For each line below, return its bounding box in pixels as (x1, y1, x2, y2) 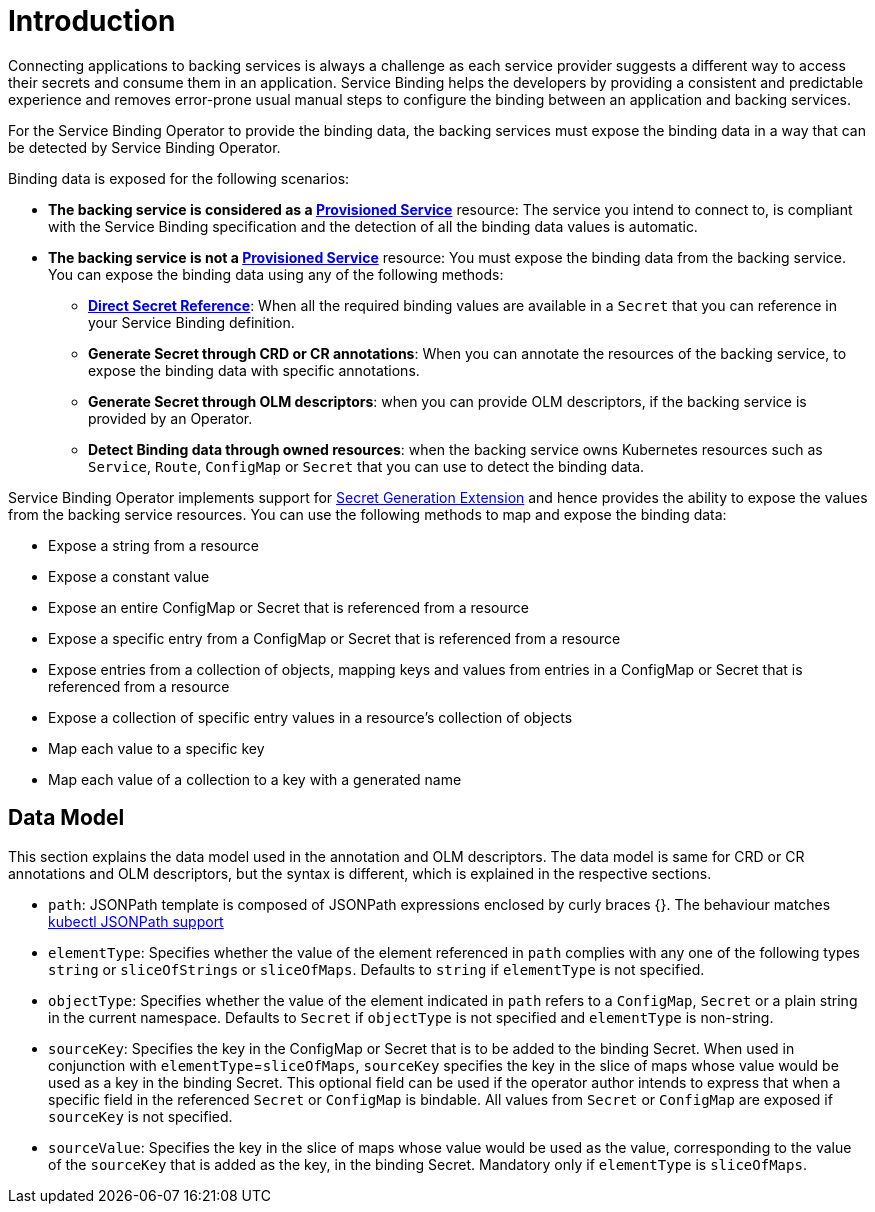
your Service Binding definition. (88, 313, 295, 331)
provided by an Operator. (88, 409, 253, 427)
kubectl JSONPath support (48, 912, 224, 930)
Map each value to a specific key (48, 739, 265, 757)
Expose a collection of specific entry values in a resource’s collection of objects (48, 708, 573, 726)
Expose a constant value (48, 567, 210, 585)
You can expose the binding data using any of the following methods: (48, 265, 504, 283)
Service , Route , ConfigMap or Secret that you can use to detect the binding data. (88, 457, 645, 475)
